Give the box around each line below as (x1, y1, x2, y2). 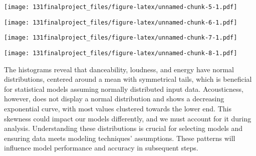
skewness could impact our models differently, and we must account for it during (4, 113, 251, 123)
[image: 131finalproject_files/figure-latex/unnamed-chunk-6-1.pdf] (4, 19, 237, 26)
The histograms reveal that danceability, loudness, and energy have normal (4, 64, 234, 74)
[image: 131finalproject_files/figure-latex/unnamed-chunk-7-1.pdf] (4, 34, 237, 42)
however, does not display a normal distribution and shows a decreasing (4, 93, 224, 104)
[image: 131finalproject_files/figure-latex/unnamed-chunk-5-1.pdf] (4, 4, 237, 11)
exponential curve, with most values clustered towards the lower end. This (4, 103, 231, 113)
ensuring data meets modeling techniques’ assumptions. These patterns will (4, 132, 235, 143)
